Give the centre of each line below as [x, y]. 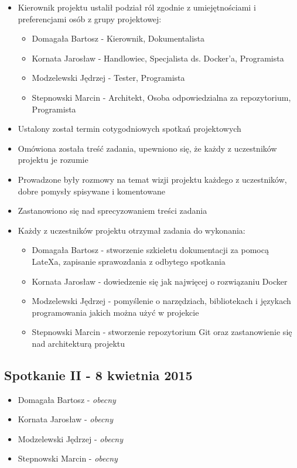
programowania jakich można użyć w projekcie [115, 312]
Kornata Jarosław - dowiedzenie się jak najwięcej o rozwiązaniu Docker [160, 281]
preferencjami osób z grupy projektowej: [90, 18]
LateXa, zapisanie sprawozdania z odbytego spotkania [129, 261]
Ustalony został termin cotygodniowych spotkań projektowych [129, 129]
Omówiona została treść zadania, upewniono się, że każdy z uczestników [147, 148]
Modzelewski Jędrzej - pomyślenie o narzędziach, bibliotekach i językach [161, 301]
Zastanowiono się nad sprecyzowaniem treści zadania [112, 211]
